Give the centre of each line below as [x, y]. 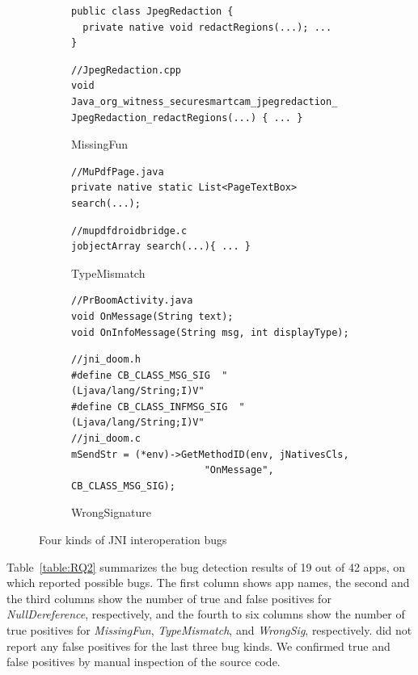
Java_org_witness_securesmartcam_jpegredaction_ [205, 101]
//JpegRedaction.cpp [127, 70]
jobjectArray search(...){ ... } [161, 247]
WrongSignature [111, 512]
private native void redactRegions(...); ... [207, 27]
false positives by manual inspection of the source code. [144, 662]
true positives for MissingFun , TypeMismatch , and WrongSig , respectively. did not [209, 630]
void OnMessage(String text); [152, 316]
